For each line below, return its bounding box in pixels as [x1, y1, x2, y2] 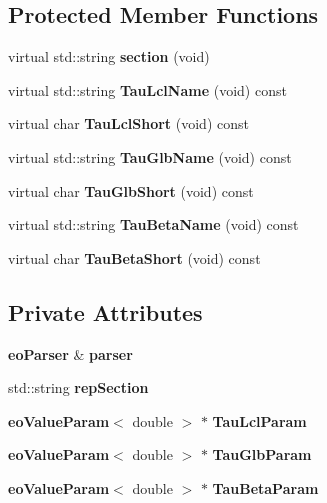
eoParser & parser [8, 343, 133, 364]
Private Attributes [8, 296, 203, 327]
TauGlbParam [212, 444, 312, 465]
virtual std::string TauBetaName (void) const [8, 214, 299, 235]
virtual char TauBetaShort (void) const [8, 247, 261, 268]
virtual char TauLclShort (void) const [8, 113, 249, 134]
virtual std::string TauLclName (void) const [8, 79, 287, 100]
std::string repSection [8, 377, 149, 398]
